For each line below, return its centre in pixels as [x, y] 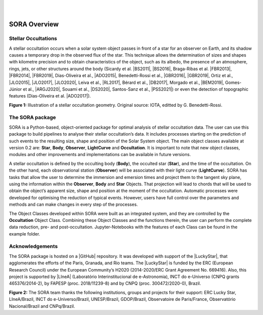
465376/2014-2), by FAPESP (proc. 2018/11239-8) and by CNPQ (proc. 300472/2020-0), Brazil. [105, 283]
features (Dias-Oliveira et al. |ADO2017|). [50, 96]
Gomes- [233, 82]
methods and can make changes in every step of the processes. [74, 204]
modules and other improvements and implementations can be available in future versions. [100, 155]
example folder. [25, 234]
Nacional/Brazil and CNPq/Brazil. [42, 306]
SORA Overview [34, 24]
